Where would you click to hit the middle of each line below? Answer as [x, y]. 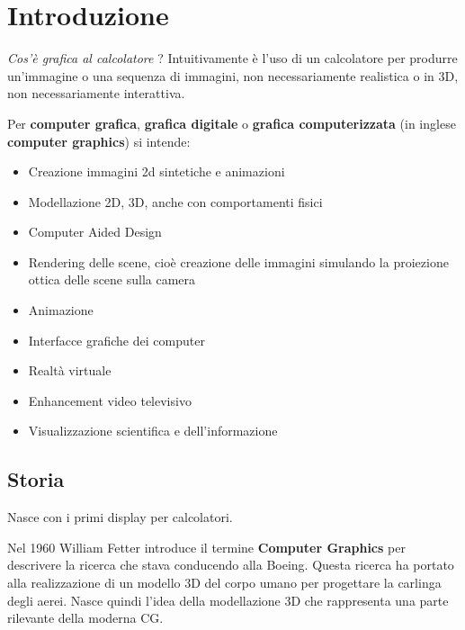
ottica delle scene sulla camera [112, 279]
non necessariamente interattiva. [96, 93]
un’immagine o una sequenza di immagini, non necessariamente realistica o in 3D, [233, 75]
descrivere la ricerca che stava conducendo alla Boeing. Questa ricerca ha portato [231, 565]
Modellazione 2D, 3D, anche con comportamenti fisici [175, 201]
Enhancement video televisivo [110, 400]
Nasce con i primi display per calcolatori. [120, 517]
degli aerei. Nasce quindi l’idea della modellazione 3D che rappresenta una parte [228, 600]
